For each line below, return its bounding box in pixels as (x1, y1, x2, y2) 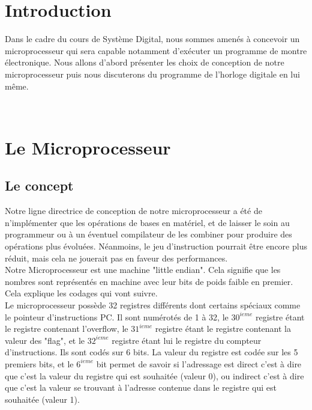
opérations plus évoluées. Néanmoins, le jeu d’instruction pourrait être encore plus (5, 240, 307, 252)
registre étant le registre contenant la (155, 322, 291, 335)
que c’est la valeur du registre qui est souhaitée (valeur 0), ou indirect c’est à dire (5, 369, 304, 382)
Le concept (5, 176, 74, 195)
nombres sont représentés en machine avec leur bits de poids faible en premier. (5, 275, 293, 287)
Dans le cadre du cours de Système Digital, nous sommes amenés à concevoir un (5, 32, 300, 45)
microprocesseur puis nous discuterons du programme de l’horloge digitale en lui (5, 67, 300, 80)
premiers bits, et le (5, 357, 74, 370)
